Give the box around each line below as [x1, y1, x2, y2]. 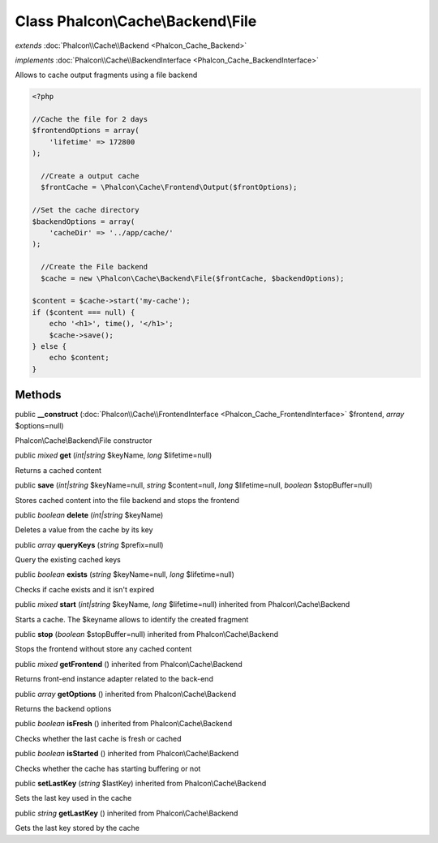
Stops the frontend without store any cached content [15, 644, 192, 654]
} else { [32, 342, 67, 351]
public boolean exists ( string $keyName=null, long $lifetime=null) [15, 570, 235, 579]
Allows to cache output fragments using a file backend [15, 70, 198, 80]
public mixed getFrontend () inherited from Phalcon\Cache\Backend [15, 659, 243, 669]
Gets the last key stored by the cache [15, 824, 140, 833]
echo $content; [49, 353, 109, 363]
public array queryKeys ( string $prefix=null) [15, 540, 164, 549]
